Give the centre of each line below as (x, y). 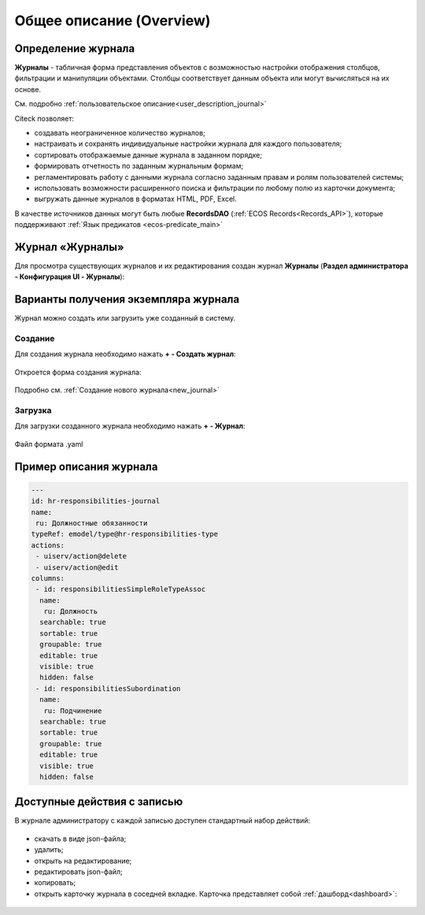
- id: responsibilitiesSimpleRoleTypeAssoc (121, 590)
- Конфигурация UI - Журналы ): (70, 277)
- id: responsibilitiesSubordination (108, 688)
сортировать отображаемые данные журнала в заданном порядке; (148, 154)
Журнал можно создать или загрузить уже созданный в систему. (125, 318)
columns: (48, 578)
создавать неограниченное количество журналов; (120, 133)
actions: (48, 545)
